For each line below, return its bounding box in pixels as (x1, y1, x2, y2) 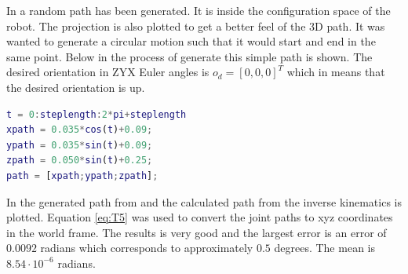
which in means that (286, 64, 385, 80)
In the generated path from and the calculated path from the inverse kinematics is (6, 193, 402, 210)
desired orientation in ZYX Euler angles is (6, 64, 209, 80)
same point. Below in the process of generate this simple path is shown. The (6, 48, 373, 64)
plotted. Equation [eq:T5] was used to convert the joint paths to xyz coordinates (6, 209, 393, 225)
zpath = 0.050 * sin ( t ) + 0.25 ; (6, 155, 153, 166)
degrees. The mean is (274, 239, 375, 256)
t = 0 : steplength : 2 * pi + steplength (6, 108, 187, 120)
